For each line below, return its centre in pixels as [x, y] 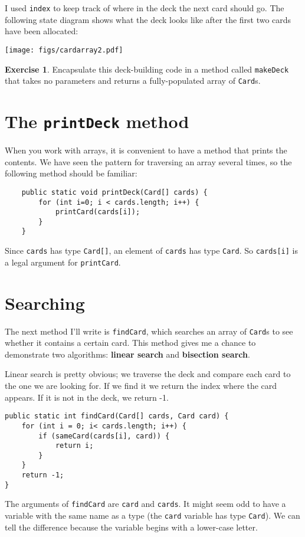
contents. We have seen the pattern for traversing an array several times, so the [148, 161]
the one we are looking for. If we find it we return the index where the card [141, 385]
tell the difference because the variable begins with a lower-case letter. [131, 527]
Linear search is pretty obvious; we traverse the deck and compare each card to [148, 374]
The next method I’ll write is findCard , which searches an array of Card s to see [149, 331]
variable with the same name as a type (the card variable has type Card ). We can [152, 515]
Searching [45, 302]
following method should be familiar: [71, 173]
